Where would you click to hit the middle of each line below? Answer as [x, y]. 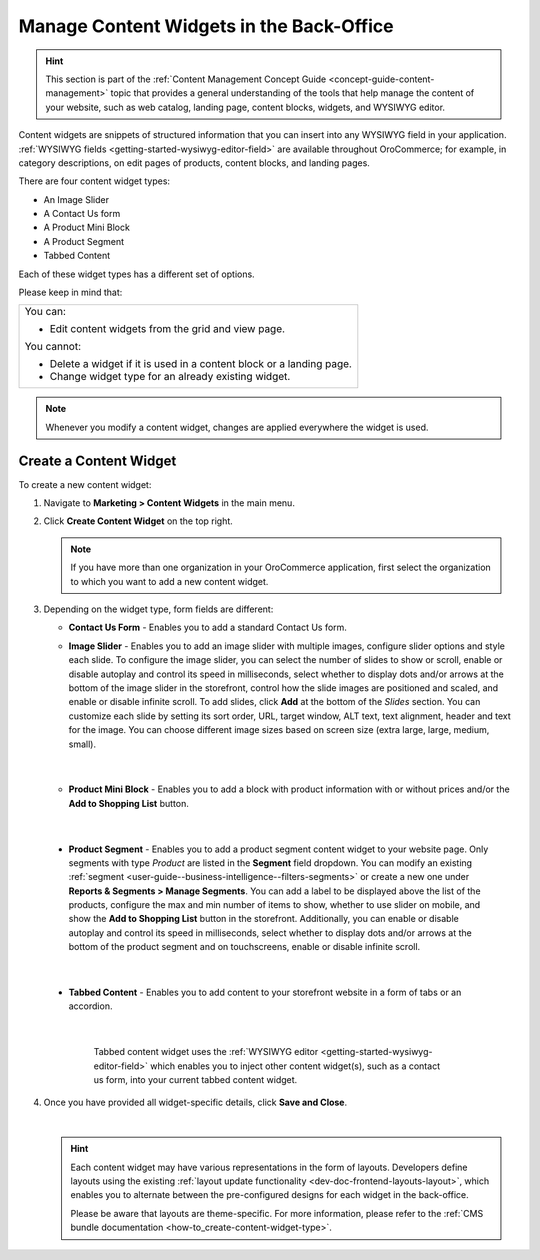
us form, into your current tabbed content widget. [195, 1079]
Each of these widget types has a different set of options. [136, 274]
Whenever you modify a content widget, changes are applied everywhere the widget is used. [237, 427]
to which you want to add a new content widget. [169, 581]
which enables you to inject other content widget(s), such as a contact [295, 1066]
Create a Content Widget [97, 460]
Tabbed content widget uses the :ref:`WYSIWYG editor [206, 1052]
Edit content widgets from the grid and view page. [167, 329]
